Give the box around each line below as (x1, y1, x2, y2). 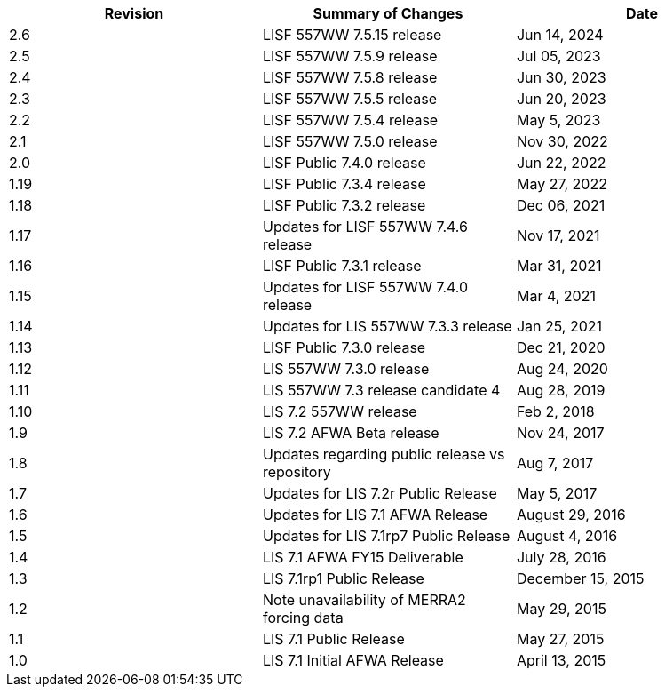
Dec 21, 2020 (516, 339, 606, 356)
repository (262, 463, 331, 481)
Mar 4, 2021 (516, 287, 596, 305)
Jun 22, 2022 (516, 154, 606, 172)
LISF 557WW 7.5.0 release (262, 132, 438, 150)
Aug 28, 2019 (516, 381, 606, 399)
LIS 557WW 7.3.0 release (262, 360, 430, 378)
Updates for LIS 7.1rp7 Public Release (262, 527, 511, 545)
